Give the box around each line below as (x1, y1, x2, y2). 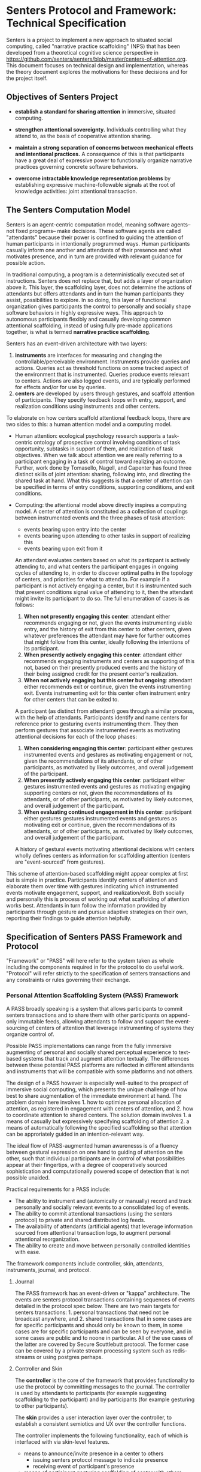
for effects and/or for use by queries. (14, 383, 106, 390)
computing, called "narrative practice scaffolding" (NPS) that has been (6, 43, 181, 50)
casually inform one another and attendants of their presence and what (6, 246, 182, 253)
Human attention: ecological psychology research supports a (14, 432, 166, 439)
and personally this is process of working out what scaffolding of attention (6, 895, 190, 903)
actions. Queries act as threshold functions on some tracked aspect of (14, 364, 188, 371)
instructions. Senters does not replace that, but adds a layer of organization (6, 277, 193, 284)
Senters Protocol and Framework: (6, 4, 176, 17)
